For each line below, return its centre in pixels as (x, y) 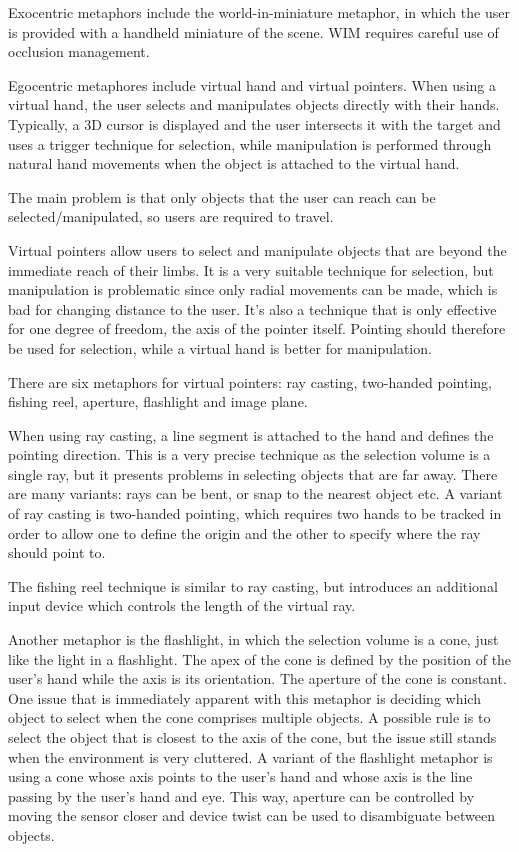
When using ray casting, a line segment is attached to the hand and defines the (251, 434)
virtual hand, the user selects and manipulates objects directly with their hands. (254, 104)
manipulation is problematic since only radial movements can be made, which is (253, 289)
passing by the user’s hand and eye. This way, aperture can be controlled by (241, 795)
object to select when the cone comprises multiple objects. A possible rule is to (249, 717)
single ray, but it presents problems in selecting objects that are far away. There (253, 473)
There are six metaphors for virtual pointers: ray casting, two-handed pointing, (250, 381)
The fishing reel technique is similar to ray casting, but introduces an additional (253, 585)
